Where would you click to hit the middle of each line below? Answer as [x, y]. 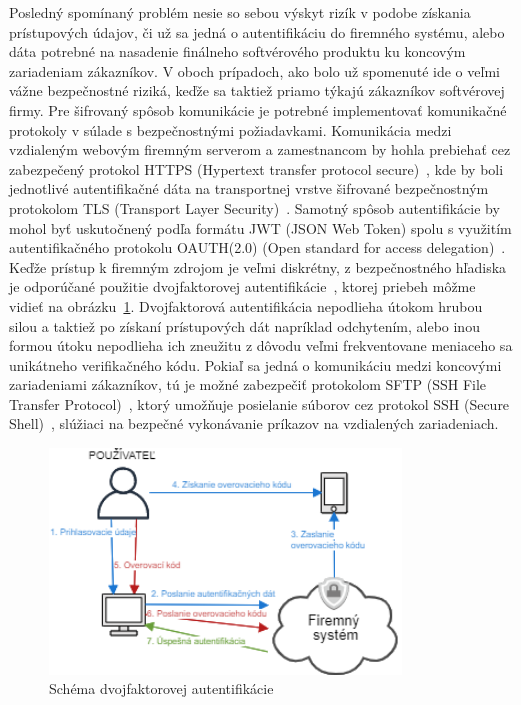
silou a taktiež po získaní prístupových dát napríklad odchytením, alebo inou [244, 325]
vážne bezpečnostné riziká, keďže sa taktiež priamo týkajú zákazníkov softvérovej [257, 90]
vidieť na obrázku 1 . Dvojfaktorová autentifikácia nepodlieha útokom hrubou [246, 305]
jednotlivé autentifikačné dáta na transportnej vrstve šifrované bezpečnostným [249, 188]
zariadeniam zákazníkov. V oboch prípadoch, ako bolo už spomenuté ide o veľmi [254, 70]
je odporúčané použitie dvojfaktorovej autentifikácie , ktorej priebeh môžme [242, 286]
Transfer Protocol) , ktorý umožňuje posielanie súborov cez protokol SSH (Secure [259, 403]
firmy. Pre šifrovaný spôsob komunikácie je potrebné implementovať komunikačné [258, 109]
